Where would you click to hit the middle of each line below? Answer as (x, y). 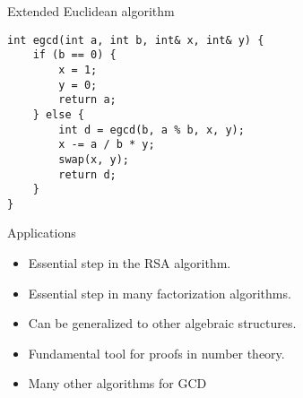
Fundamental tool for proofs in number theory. (156, 353)
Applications (42, 233)
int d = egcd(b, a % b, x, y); (151, 130)
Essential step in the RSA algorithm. (130, 263)
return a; (87, 100)
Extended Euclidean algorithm (91, 11)
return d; (87, 174)
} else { (58, 114)
